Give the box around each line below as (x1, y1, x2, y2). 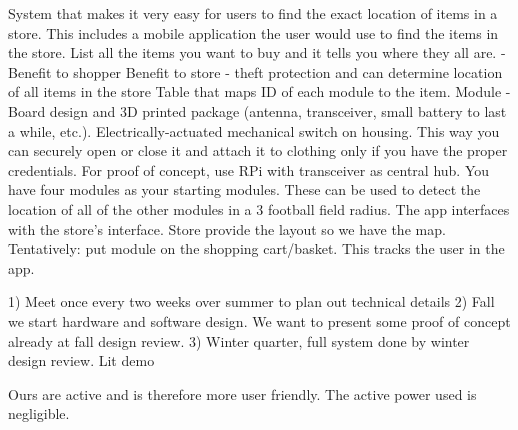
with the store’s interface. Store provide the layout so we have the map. (8, 218, 446, 239)
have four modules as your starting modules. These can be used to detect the (8, 179, 481, 200)
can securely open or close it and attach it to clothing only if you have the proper (8, 140, 508, 161)
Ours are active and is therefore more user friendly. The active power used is (8, 383, 477, 404)
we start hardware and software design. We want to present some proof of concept (8, 310, 511, 331)
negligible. (8, 403, 70, 424)
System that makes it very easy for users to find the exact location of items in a (8, 3, 498, 23)
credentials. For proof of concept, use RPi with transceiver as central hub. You (8, 159, 490, 180)
